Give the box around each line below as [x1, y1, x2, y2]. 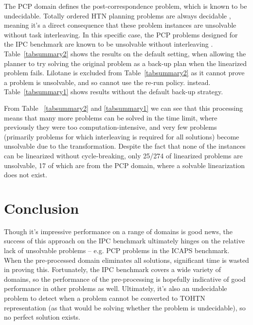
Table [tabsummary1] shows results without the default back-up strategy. [4, 86, 223, 97]
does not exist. [4, 170, 47, 180]
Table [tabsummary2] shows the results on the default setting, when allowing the [4, 48, 246, 58]
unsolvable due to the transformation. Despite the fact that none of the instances [4, 141, 246, 151]
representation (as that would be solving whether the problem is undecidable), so [4, 302, 246, 312]
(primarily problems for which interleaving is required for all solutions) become [4, 131, 239, 141]
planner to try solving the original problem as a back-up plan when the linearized [4, 58, 247, 68]
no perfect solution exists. [4, 312, 80, 322]
